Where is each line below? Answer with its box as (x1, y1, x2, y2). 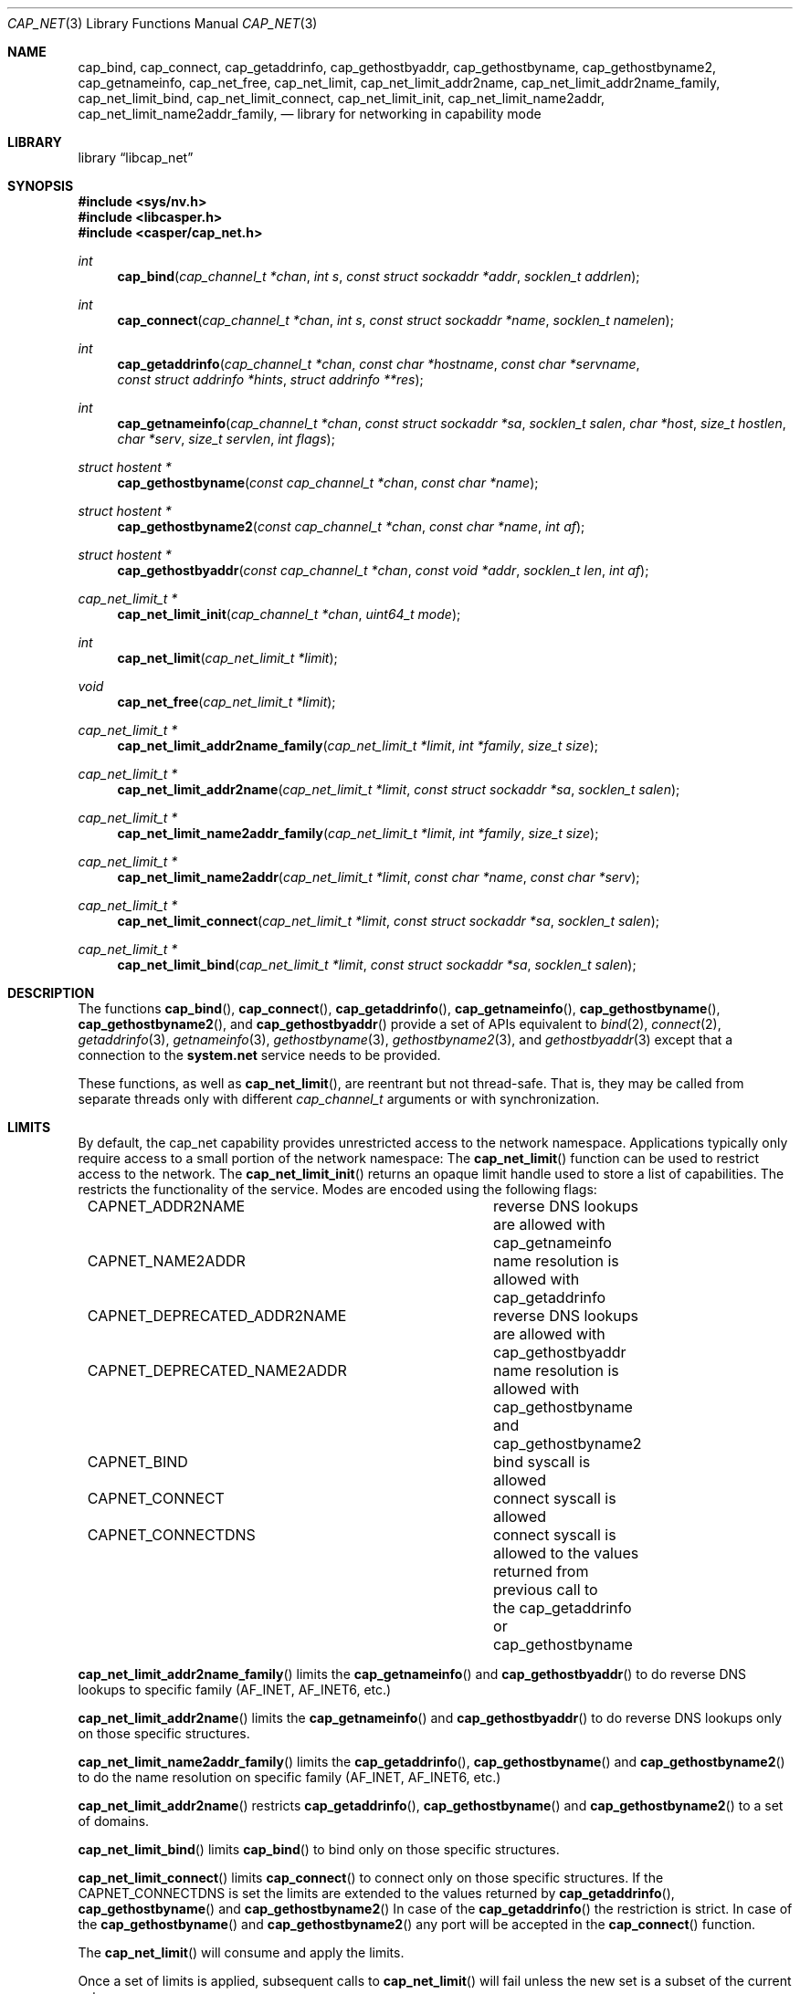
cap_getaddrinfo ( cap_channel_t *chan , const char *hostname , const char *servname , (117, 356, 640, 372)
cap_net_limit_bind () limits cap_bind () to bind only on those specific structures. (78, 1842, 560, 1857)
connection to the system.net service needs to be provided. (78, 1047, 441, 1063)
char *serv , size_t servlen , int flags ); (117, 431, 335, 446)
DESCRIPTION (7, 985, 95, 1001)
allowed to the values (493, 1544, 639, 1562)
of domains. (78, 1813, 150, 1829)
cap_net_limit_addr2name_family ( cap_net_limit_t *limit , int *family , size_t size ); (117, 738, 598, 753)
